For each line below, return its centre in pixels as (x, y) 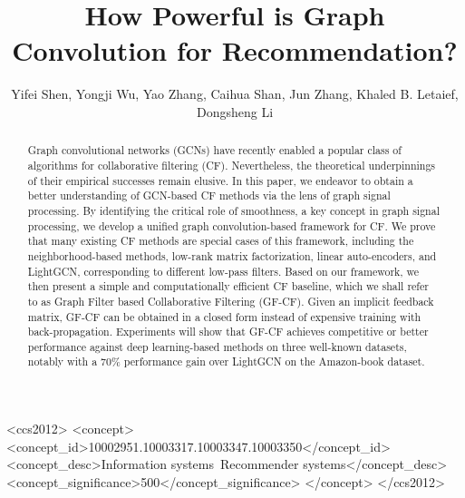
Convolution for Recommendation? (235, 50)
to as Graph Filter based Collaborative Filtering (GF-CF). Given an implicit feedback (231, 301)
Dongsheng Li (235, 111)
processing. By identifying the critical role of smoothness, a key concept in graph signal (233, 210)
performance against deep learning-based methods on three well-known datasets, (217, 346)
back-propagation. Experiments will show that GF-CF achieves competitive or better (228, 332)
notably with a (63, 361)
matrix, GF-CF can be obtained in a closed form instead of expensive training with (224, 316)
